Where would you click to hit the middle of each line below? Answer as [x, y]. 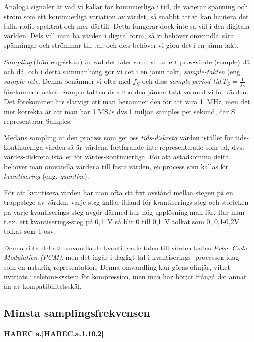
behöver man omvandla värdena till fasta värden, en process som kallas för [116, 166]
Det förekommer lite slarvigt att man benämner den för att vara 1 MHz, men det [127, 101]
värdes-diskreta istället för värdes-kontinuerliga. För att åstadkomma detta [117, 156]
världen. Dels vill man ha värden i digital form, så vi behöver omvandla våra [119, 35]
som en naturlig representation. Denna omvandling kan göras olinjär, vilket [117, 266]
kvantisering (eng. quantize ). [47, 176]
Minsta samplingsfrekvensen [77, 313]
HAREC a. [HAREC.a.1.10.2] [54, 333]
